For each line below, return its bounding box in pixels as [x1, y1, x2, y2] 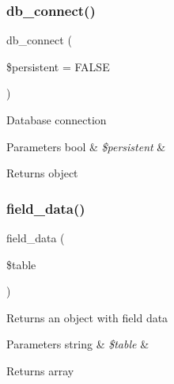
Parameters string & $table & [6, 336, 149, 352]
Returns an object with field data [6, 309, 168, 325]
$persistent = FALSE [6, 58, 110, 74]
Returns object [6, 165, 78, 181]
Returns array [6, 362, 74, 378]
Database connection [6, 112, 107, 127]
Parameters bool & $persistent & [6, 138, 166, 154]
